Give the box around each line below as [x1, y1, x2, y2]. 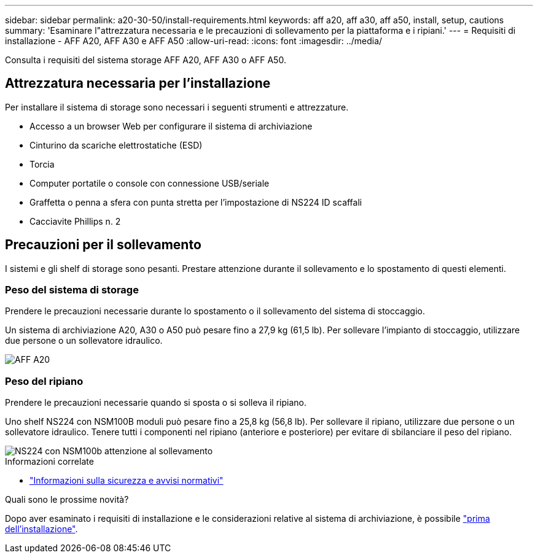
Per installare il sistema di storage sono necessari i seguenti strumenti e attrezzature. [5, 101, 349, 112]
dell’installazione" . [5, 524, 78, 535]
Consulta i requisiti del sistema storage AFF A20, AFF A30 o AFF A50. [5, 55, 286, 65]
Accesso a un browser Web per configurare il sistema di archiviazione [29, 120, 313, 131]
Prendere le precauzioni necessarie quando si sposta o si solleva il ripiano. [5, 397, 307, 408]
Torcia [29, 158, 55, 169]
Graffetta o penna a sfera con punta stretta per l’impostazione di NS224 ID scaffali [29, 196, 362, 207]
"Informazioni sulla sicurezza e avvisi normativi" [29, 475, 224, 486]
